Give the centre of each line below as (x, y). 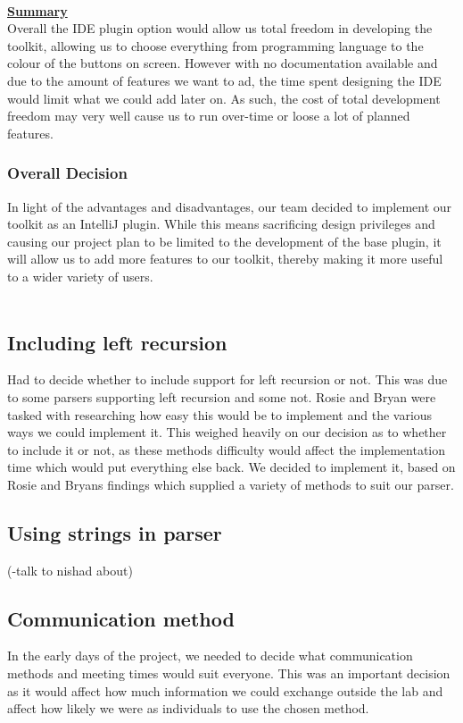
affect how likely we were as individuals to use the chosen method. (188, 708)
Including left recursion (117, 342)
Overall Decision (67, 173)
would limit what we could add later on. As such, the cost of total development (224, 98)
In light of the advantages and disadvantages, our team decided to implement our (230, 206)
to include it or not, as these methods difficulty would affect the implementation (227, 449)
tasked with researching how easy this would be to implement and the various (220, 414)
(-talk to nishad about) (70, 570)
